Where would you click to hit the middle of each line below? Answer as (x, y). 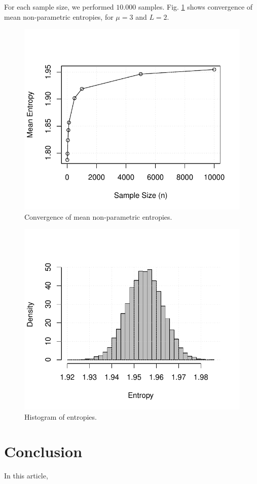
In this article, (26, 476)
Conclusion (43, 451)
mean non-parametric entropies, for (59, 16)
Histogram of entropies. (61, 416)
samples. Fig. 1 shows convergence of (195, 7)
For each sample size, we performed (59, 7)
